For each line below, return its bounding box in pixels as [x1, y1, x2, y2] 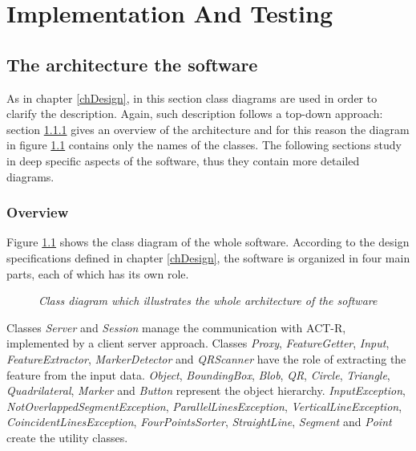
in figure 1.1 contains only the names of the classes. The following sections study [6, 136, 402, 153]
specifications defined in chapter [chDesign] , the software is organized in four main [6, 249, 410, 266]
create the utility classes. [6, 429, 128, 445]
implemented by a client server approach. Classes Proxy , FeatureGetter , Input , [6, 335, 390, 351]
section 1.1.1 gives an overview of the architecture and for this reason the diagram [6, 120, 410, 137]
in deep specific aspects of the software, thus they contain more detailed [6, 152, 360, 169]
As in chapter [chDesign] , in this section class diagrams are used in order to [6, 89, 378, 106]
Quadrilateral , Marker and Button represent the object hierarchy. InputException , [6, 382, 406, 399]
